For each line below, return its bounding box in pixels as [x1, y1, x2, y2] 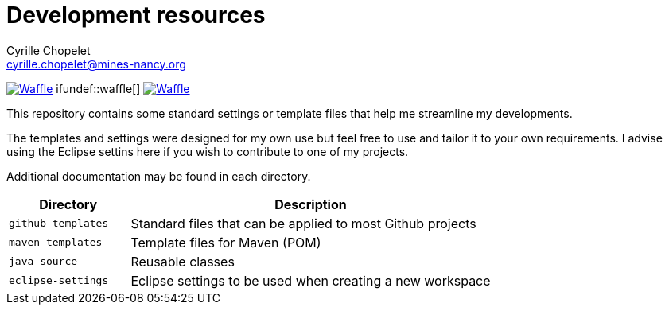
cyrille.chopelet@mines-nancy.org [6, 56, 186, 71]
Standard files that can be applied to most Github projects [130, 215, 476, 231]
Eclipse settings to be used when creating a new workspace [130, 272, 491, 289]
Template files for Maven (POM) [130, 234, 321, 251]
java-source [9, 255, 78, 268]
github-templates [9, 217, 109, 230]
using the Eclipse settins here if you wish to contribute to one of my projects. [6, 144, 409, 158]
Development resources [6, 2, 266, 29]
